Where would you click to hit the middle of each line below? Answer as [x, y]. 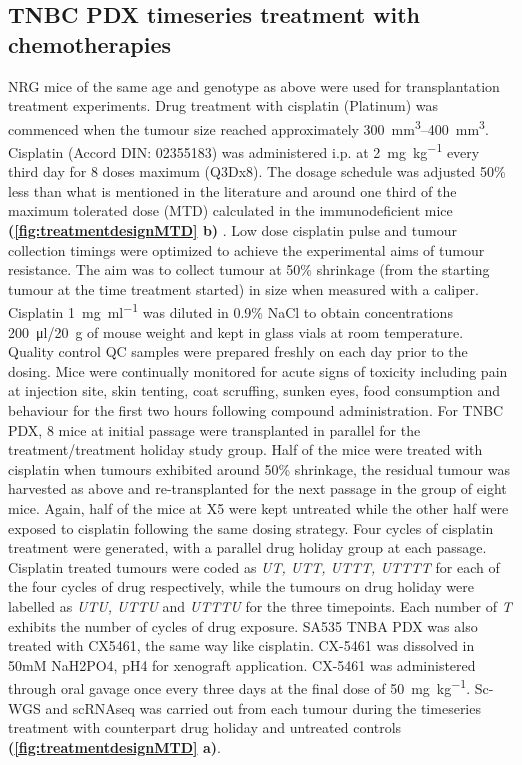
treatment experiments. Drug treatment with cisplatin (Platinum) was [223, 105]
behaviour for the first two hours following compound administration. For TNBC [256, 410]
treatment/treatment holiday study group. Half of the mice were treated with [245, 449]
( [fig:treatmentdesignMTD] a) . [114, 746]
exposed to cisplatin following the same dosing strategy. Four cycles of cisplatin [251, 527]
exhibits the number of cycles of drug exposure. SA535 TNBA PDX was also [243, 625]
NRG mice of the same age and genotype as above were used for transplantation [254, 85]
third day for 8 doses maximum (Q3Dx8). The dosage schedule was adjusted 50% [257, 171]
